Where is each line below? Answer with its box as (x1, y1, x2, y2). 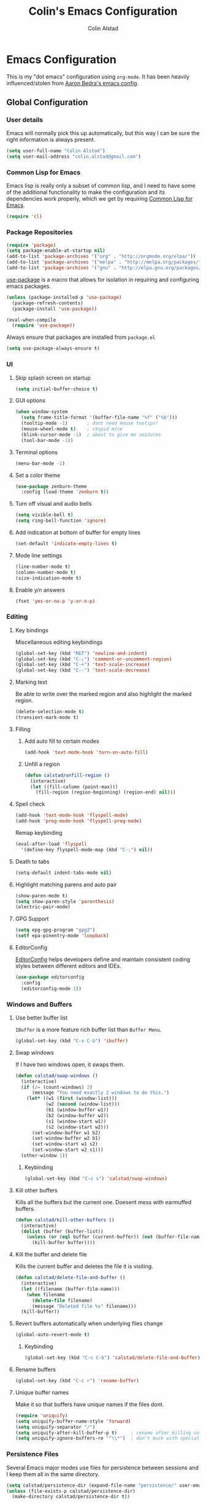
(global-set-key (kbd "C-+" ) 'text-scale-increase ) (15, 662, 150, 668)
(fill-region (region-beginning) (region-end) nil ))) (36, 789, 176, 795)
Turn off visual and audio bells (15, 500, 92, 508)
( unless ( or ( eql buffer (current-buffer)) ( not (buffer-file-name (26, 1234, 202, 1240)
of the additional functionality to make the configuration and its (6, 188, 166, 196)
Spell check (15, 800, 45, 808)
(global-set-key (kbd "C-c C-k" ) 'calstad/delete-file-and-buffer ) (24, 1355, 200, 1361)
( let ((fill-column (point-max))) (29, 784, 118, 790)
